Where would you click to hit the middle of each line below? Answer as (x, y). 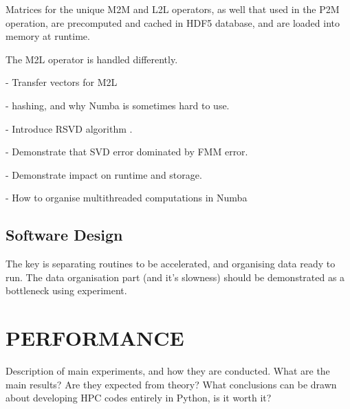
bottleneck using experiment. (66, 290)
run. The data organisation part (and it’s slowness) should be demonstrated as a (175, 277)
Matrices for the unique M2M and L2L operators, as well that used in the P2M (173, 9)
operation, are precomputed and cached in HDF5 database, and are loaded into (173, 22)
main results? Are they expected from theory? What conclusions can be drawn (171, 384)
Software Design (64, 235)
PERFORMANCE (95, 338)
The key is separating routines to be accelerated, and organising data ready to (171, 264)
